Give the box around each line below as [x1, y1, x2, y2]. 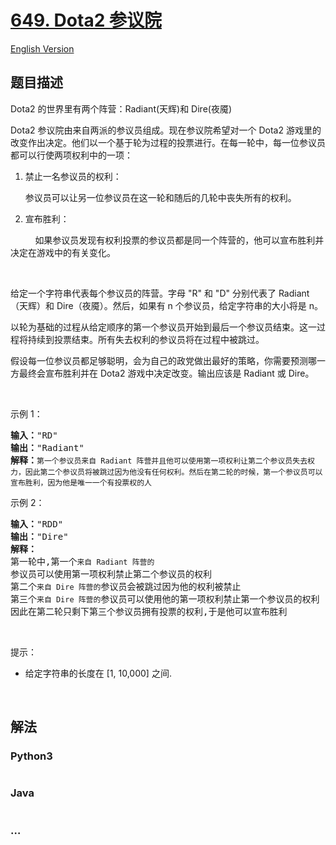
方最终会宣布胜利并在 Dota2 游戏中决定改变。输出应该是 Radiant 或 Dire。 [10, 367, 315, 379]
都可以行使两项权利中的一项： [10, 149, 133, 161]
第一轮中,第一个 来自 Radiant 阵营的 [10, 556, 155, 567]
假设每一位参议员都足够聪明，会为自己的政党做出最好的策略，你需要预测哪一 [10, 354, 326, 366]
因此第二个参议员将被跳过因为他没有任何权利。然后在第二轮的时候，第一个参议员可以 [24, 467, 323, 477]
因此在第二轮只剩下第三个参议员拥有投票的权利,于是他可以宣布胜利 [10, 606, 288, 617]
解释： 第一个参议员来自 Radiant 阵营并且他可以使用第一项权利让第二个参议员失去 [10, 454, 308, 466]
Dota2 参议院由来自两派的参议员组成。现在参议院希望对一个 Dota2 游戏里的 [10, 124, 322, 136]
